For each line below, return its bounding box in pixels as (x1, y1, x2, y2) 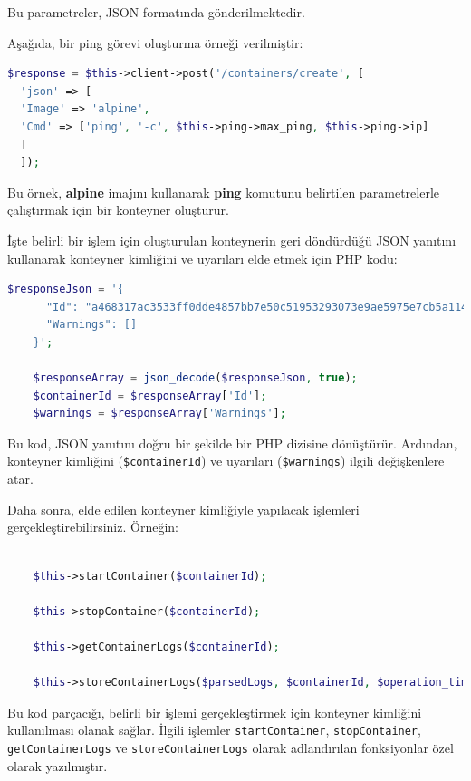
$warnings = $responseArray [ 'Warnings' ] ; (33, 407, 286, 420)
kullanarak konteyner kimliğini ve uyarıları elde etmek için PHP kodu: (7, 248, 398, 267)
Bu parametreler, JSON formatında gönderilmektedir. (7, 3, 305, 21)
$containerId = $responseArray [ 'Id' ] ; (33, 389, 267, 402)
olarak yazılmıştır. (7, 756, 108, 775)
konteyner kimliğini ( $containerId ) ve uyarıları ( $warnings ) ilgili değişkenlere (7, 451, 445, 470)
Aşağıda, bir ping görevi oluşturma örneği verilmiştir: (7, 33, 303, 52)
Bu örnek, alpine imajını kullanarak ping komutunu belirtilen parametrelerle (7, 182, 440, 201)
